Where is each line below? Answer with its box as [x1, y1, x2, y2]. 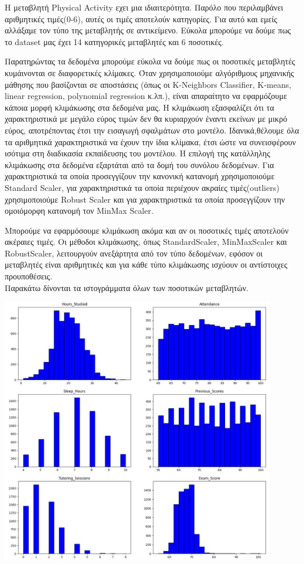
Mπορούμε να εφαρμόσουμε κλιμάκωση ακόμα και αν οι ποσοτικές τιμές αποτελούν [5, 224, 289, 236]
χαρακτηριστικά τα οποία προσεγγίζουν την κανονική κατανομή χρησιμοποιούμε [5, 170, 275, 182]
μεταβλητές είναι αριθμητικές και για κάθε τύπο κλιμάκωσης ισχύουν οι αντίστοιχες [5, 258, 288, 271]
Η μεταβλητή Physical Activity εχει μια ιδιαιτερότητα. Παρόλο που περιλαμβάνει [5, 1, 284, 13]
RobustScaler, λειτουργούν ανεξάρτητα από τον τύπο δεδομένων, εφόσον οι [5, 247, 263, 259]
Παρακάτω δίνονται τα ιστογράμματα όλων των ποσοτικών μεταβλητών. [5, 281, 248, 293]
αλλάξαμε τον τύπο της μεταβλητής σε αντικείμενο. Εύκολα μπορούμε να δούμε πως [5, 24, 291, 36]
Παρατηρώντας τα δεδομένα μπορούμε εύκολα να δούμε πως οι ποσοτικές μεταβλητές [5, 55, 295, 67]
